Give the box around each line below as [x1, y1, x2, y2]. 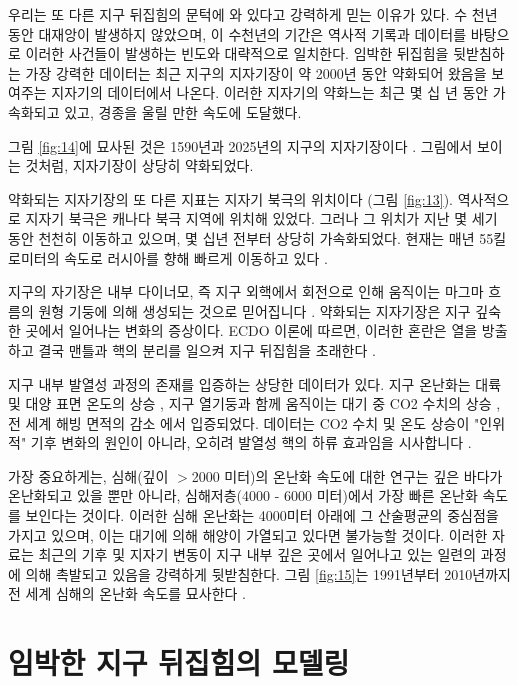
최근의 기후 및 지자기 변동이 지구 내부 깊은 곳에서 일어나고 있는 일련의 [38, 544, 477, 565]
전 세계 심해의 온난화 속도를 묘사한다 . [8, 583, 246, 604]
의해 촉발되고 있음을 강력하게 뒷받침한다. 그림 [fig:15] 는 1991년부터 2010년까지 [25, 563, 511, 584]
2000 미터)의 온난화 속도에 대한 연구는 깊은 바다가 [191, 465, 503, 486]
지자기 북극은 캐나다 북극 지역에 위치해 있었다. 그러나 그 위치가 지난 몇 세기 [25, 208, 498, 229]
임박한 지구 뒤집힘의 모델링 [8, 642, 350, 683]
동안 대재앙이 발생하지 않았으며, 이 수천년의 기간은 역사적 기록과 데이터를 [8, 23, 467, 44]
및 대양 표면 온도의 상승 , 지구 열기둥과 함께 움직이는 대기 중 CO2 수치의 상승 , [8, 393, 501, 414]
